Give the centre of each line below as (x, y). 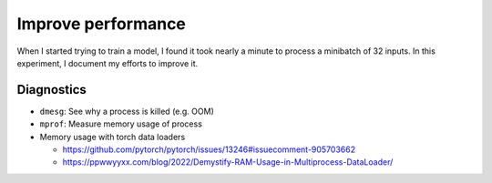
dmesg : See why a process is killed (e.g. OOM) (127, 111)
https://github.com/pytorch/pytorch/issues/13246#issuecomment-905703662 (209, 149)
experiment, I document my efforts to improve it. (108, 63)
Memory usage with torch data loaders (113, 137)
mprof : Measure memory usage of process (121, 124)
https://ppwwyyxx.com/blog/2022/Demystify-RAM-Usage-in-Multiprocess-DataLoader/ (228, 162)
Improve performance (102, 24)
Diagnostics (51, 90)
